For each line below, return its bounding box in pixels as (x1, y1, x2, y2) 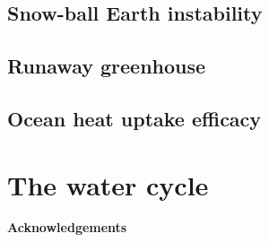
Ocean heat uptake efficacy (7, 104, 262, 132)
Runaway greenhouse (7, 52, 206, 80)
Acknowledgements (7, 218, 127, 237)
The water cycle (7, 166, 209, 203)
